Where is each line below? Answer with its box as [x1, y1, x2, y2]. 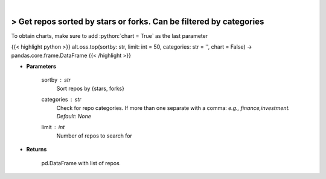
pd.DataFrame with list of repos [41, 159, 120, 166]
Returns [26, 146, 47, 153]
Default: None [56, 113, 92, 120]
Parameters [26, 63, 57, 70]
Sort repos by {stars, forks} [56, 85, 125, 92]
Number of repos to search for [56, 132, 133, 139]
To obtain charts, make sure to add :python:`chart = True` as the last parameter [11, 32, 208, 39]
